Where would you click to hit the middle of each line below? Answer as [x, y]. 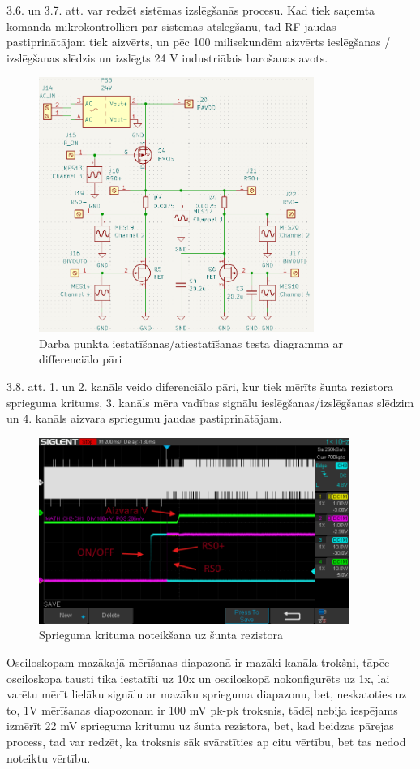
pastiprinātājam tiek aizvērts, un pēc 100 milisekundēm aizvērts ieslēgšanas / [199, 42]
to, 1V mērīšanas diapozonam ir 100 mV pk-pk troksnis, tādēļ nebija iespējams [202, 709]
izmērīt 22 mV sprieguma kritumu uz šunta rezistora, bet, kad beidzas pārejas [200, 726]
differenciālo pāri [81, 359]
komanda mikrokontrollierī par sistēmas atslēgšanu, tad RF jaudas [171, 26]
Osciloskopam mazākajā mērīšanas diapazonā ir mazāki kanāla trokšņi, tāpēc [198, 662]
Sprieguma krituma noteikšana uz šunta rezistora [161, 635]
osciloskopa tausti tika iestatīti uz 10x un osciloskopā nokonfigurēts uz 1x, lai [198, 678]
